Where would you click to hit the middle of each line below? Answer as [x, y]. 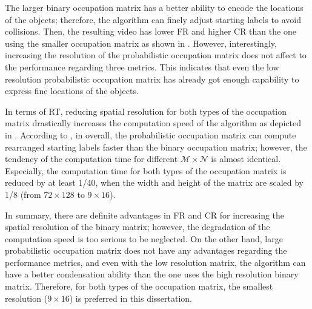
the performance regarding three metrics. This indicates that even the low [142, 66]
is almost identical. [246, 159]
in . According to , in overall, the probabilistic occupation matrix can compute [151, 134]
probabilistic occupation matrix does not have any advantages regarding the [146, 250]
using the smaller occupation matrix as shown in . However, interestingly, [141, 43]
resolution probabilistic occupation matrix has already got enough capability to [152, 79]
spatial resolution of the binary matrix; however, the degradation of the [138, 227]
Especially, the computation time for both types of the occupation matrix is [146, 170]
